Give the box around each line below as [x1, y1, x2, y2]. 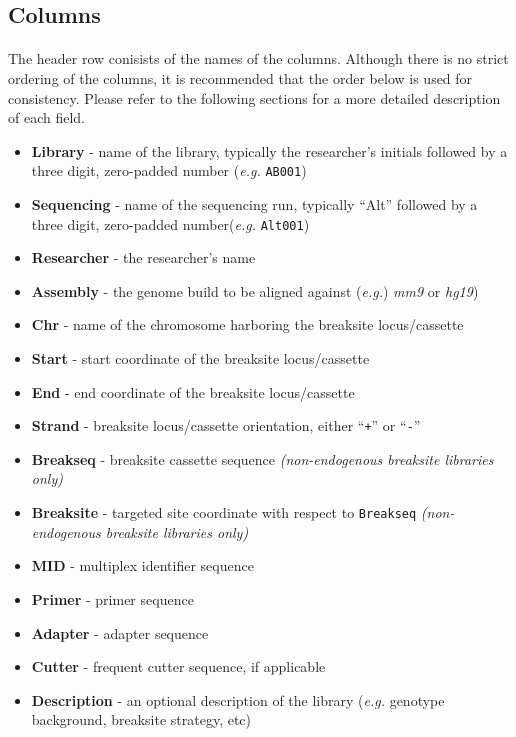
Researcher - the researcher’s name [31, 247, 256, 268]
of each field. [8, 107, 85, 128]
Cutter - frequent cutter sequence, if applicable [31, 656, 326, 677]
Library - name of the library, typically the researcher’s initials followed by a [31, 140, 508, 161]
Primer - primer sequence [31, 588, 194, 609]
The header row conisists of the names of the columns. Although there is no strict [8, 48, 509, 69]
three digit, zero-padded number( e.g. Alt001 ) [31, 213, 310, 234]
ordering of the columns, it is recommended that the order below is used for [8, 67, 473, 88]
